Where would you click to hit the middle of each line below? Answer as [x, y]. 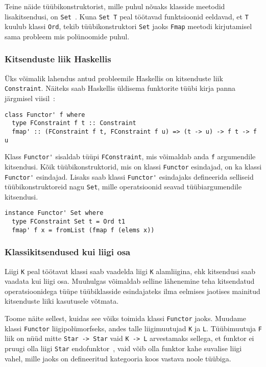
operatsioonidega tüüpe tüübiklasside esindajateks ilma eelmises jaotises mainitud [132, 291]
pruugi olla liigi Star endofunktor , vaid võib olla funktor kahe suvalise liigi [123, 348]
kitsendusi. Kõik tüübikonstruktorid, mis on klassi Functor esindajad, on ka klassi [133, 166]
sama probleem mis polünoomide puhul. [67, 36]
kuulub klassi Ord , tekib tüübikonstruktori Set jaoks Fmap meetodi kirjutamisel [128, 26]
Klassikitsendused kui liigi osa [68, 252]
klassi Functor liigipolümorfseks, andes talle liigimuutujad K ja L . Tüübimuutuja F [133, 328]
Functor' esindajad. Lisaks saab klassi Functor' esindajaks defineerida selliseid [129, 176]
